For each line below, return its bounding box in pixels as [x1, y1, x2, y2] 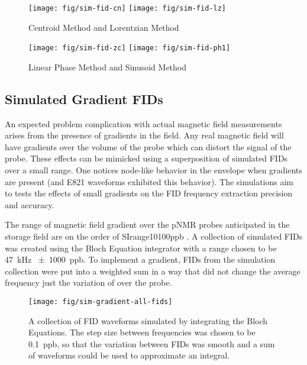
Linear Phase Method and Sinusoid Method [28, 60, 187, 73]
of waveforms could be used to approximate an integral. [28, 349, 230, 361]
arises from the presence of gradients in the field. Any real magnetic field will [5, 129, 284, 141]
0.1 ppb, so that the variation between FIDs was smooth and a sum [28, 337, 275, 350]
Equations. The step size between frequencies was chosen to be [28, 326, 256, 338]
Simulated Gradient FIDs [5, 89, 163, 108]
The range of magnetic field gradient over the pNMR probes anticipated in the [5, 218, 290, 231]
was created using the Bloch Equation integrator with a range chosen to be [5, 241, 277, 254]
